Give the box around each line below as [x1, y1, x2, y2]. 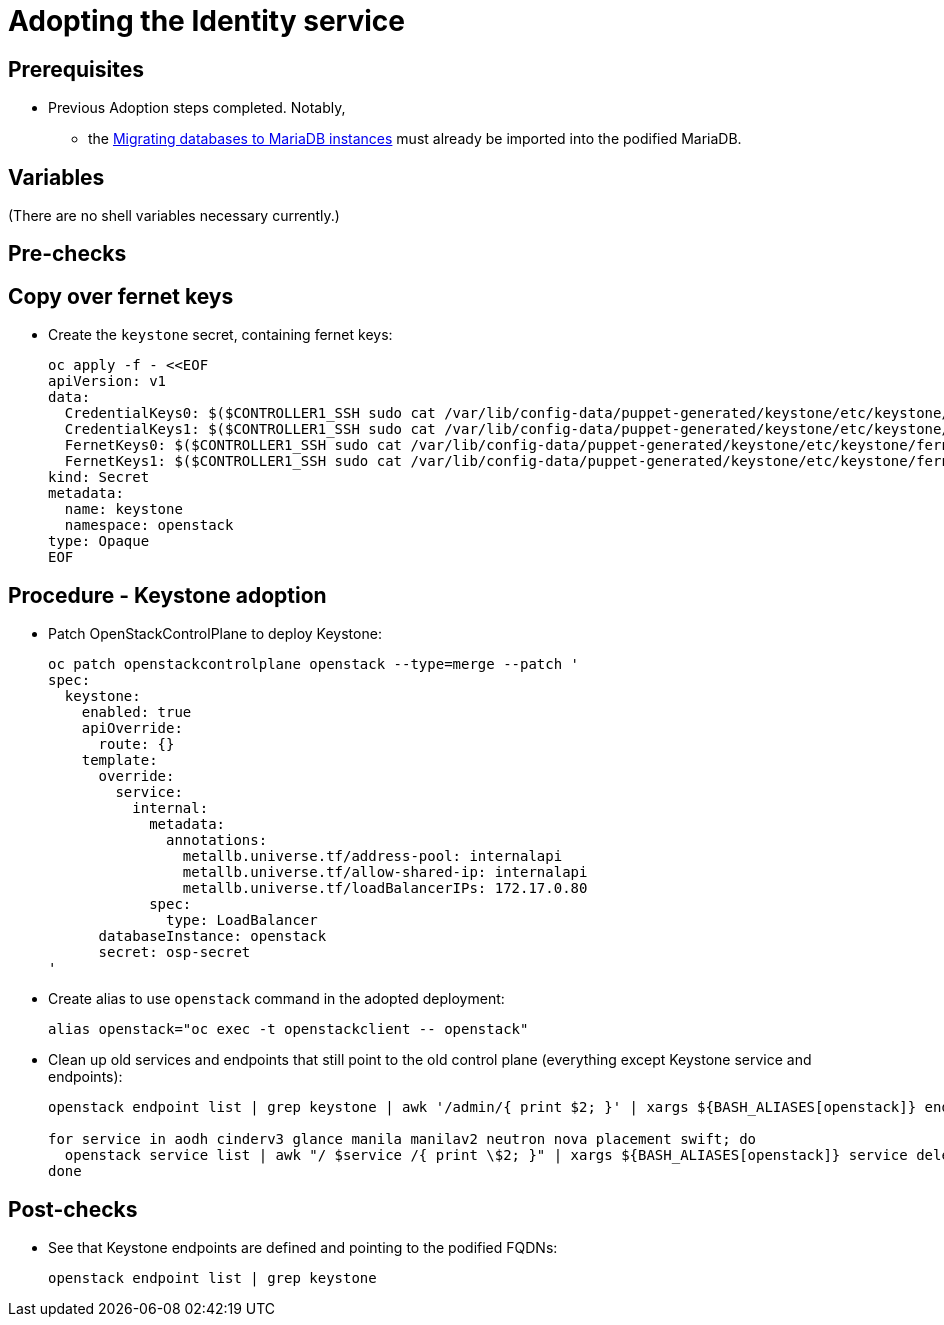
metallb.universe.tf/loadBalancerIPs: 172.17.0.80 [182, 880, 588, 897]
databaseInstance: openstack [98, 928, 327, 945]
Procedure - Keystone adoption [8, 582, 327, 608]
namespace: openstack [64, 517, 234, 534]
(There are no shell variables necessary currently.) [8, 207, 340, 225]
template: [81, 752, 158, 769]
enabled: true [81, 704, 192, 721]
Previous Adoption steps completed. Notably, [48, 99, 346, 117]
